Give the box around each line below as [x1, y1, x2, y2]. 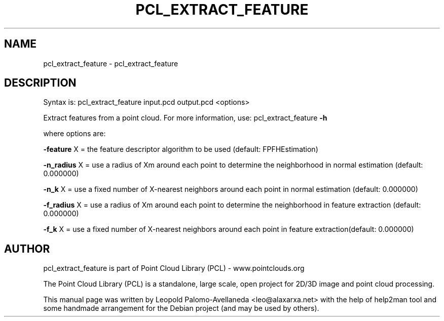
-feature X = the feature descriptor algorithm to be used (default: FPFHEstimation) [43, 145, 318, 154]
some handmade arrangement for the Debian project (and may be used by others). [43, 304, 319, 313]
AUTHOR [4, 242, 50, 255]
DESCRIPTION [4, 76, 77, 90]
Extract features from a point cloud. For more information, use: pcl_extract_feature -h [43, 113, 327, 123]
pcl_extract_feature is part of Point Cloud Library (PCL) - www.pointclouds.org [43, 264, 305, 273]
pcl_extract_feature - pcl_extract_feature [43, 59, 178, 68]
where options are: [43, 129, 106, 138]
